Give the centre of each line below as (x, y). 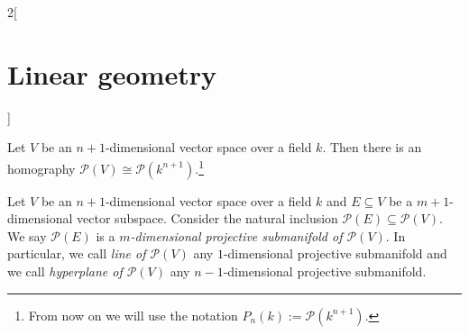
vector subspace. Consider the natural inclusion (207, 218)
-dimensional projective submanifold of (236, 235)
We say (27, 235)
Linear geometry (112, 73)
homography (41, 168)
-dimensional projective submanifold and (335, 253)
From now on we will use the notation (133, 315)
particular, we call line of (77, 253)
